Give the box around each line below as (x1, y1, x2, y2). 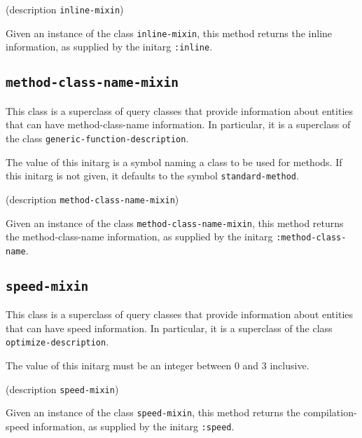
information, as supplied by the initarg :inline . (6, 39, 213, 54)
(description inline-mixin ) (6, 2, 124, 16)
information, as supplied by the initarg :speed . (32, 419, 235, 433)
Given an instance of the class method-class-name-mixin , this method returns (6, 215, 344, 230)
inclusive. (270, 358, 309, 373)
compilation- (303, 405, 357, 420)
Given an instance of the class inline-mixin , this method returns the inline (6, 25, 333, 40)
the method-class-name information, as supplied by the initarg (6, 229, 273, 244)
